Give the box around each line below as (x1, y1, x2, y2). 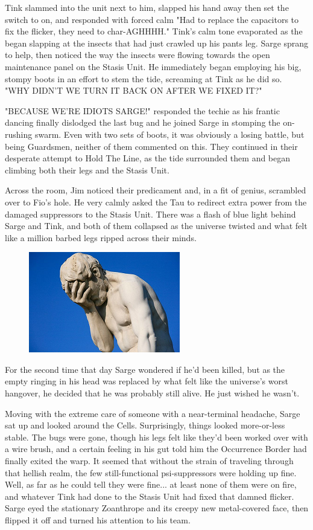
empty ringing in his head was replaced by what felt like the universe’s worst (5, 375, 288, 387)
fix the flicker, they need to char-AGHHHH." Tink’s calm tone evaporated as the (5, 25, 303, 37)
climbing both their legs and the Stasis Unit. (5, 163, 169, 176)
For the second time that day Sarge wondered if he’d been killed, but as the (5, 363, 285, 375)
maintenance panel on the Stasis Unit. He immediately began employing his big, (5, 60, 302, 73)
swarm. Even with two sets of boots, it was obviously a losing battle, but (34, 128, 305, 140)
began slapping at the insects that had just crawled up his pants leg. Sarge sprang (5, 36, 309, 49)
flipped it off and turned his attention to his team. (5, 514, 191, 526)
